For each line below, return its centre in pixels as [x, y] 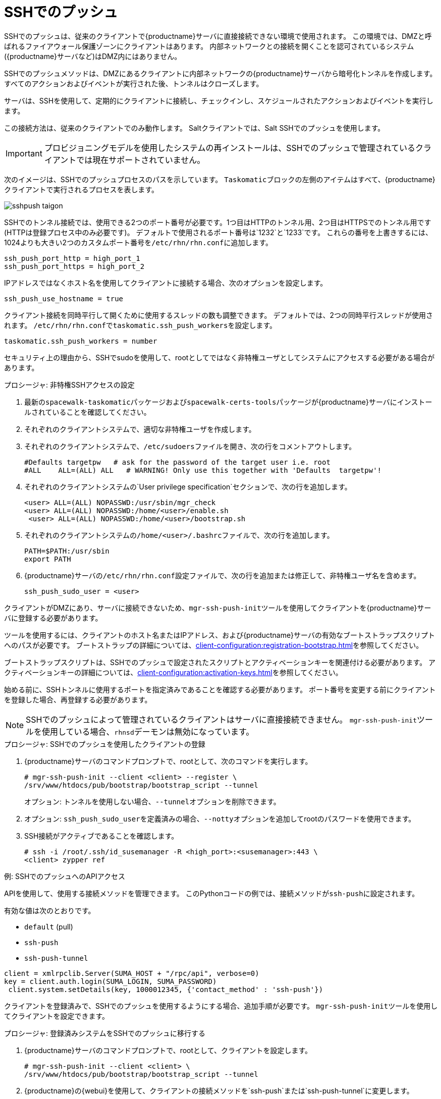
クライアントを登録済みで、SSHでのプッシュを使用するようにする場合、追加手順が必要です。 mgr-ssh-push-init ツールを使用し [221, 1006]
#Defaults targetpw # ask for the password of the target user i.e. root [177, 462]
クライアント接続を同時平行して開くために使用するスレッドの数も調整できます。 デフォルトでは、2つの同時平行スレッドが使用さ [219, 315]
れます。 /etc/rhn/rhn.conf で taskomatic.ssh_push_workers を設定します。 [141, 325]
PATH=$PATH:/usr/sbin [67, 551]
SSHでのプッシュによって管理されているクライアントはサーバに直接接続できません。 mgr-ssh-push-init [222, 719]
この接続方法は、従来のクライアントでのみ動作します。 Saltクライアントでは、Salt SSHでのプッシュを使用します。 [195, 128]
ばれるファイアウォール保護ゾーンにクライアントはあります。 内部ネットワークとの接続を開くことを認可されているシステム [209, 46]
